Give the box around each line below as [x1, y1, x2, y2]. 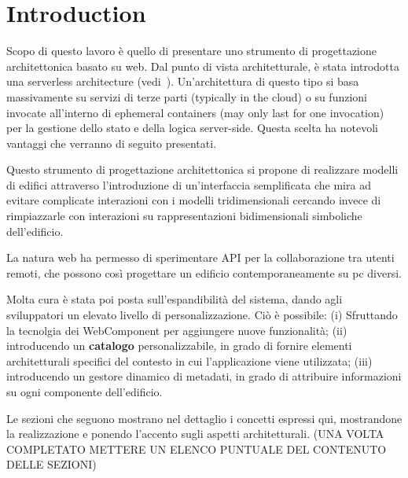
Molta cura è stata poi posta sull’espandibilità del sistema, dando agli [6, 291, 343, 307]
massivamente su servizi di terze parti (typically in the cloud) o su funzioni [6, 88, 367, 105]
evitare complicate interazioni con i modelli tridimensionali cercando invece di [6, 192, 381, 208]
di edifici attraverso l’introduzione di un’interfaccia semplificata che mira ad [6, 176, 371, 193]
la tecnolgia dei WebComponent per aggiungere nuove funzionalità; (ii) [6, 322, 347, 338]
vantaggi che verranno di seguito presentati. [6, 134, 217, 151]
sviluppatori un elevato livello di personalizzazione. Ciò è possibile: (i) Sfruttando [6, 307, 398, 323]
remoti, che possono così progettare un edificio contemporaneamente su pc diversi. [6, 264, 402, 281]
